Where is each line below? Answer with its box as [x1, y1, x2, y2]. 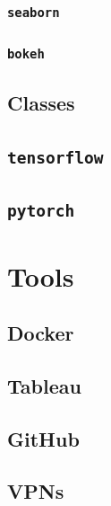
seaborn [7, 4, 60, 20]
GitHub [7, 424, 80, 452]
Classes [7, 89, 75, 117]
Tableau [7, 371, 81, 399]
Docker [7, 319, 74, 347]
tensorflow [7, 147, 104, 167]
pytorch [7, 201, 75, 221]
